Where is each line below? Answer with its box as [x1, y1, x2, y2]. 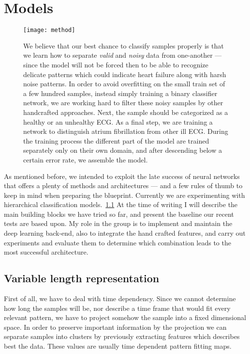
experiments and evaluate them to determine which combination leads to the [4, 237, 231, 247]
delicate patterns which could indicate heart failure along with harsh [23, 69, 226, 79]
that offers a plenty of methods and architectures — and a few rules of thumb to [4, 180, 243, 191]
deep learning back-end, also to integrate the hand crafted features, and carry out [4, 228, 246, 238]
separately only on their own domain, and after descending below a [23, 145, 222, 155]
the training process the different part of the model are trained [23, 135, 209, 145]
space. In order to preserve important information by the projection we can [4, 322, 227, 332]
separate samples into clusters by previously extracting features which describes [4, 331, 240, 341]
